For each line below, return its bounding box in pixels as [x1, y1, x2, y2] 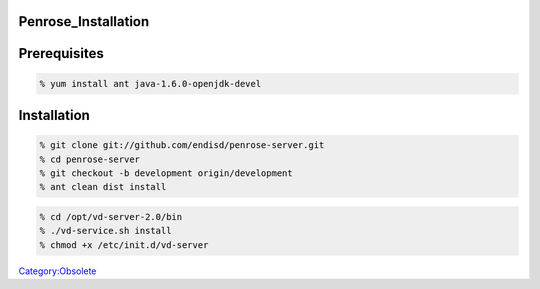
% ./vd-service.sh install [39, 225, 172, 237]
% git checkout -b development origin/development [39, 168, 294, 179]
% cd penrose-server [39, 153, 140, 165]
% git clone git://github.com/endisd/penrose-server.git [39, 140, 325, 151]
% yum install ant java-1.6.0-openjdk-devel [39, 78, 262, 89]
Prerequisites [18, 45, 104, 62]
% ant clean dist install [39, 181, 167, 193]
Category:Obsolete [18, 265, 97, 277]
